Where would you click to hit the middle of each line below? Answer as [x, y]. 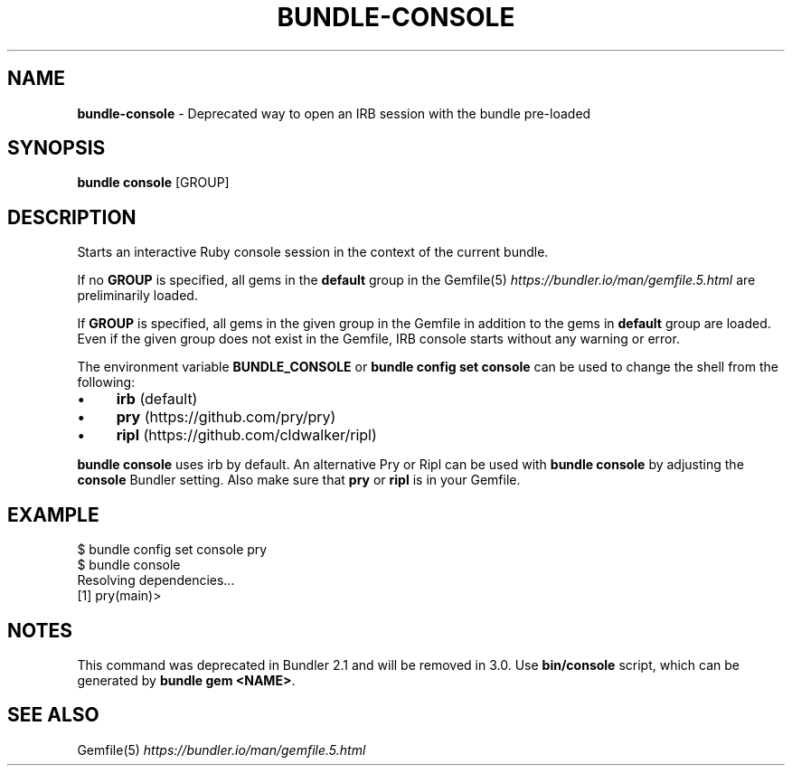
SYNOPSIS [57, 148]
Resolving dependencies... [156, 580]
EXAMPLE [53, 514]
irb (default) [157, 399]
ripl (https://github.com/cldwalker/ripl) [246, 435]
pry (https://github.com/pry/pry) [226, 417]
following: [106, 382]
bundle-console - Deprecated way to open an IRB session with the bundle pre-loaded [334, 113]
